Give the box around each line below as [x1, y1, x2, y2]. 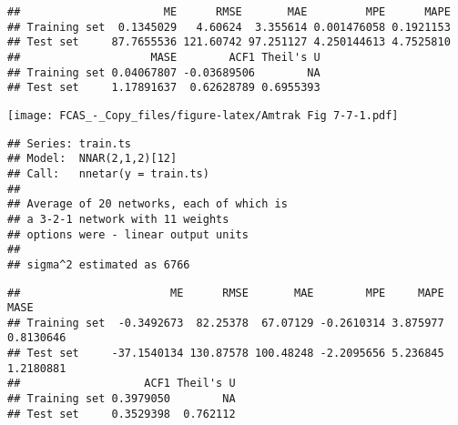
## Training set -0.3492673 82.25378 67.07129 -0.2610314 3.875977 [7, 316, 444, 329]
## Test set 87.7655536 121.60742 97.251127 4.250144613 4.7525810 [7, 35, 451, 49]
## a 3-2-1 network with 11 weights [7, 212, 229, 226]
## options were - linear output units [7, 228, 249, 241]
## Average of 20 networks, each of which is [7, 197, 288, 211]
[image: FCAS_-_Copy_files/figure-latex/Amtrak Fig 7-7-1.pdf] [7, 108, 399, 122]
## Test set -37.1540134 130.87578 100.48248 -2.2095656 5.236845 [7, 347, 444, 360]
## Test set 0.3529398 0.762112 [7, 407, 236, 420]
